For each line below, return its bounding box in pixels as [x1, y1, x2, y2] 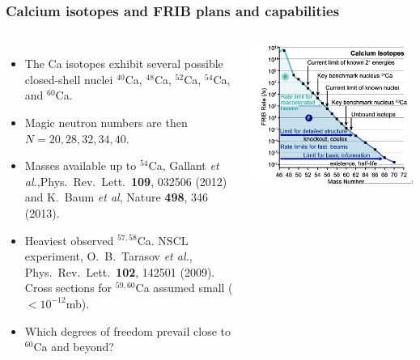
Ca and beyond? [33, 338, 114, 355]
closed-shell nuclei [24, 70, 113, 87]
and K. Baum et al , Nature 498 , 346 [24, 188, 209, 205]
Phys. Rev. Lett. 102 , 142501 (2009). [24, 263, 215, 280]
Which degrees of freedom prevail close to [24, 322, 231, 339]
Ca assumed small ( [135, 279, 233, 296]
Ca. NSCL [137, 231, 189, 248]
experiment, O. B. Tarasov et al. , [24, 248, 193, 265]
